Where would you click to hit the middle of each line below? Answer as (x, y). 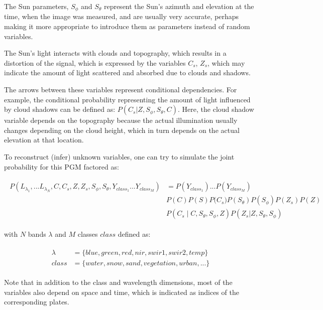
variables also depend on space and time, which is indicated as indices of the (122, 292)
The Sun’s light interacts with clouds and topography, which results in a (115, 53)
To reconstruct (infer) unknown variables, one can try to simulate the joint (119, 156)
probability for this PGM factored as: (62, 166)
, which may (226, 62)
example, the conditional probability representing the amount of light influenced (127, 99)
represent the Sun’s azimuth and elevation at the (179, 6)
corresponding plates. (37, 302)
